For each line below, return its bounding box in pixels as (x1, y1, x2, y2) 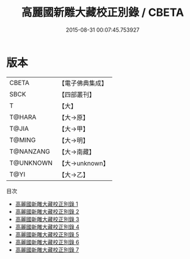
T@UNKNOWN (9, 158, 53, 167)
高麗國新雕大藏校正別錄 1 (15, 200, 78, 208)
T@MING (9, 136, 36, 144)
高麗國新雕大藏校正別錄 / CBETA (21, 5, 185, 20)
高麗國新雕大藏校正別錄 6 (15, 238, 79, 246)
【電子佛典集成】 (58, 79, 108, 87)
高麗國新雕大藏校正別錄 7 (15, 246, 79, 254)
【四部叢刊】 (58, 90, 96, 98)
